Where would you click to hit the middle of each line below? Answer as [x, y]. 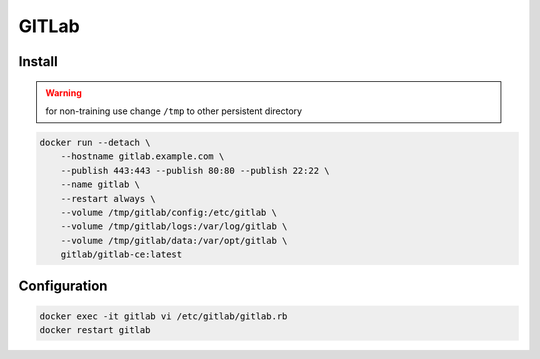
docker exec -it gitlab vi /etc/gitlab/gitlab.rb [163, 316]
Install [38, 61]
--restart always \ [108, 198]
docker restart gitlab [95, 330]
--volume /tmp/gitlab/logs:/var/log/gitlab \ [174, 226]
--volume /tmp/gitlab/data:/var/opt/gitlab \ [174, 240]
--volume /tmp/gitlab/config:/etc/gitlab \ [168, 212]
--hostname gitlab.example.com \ [142, 156]
